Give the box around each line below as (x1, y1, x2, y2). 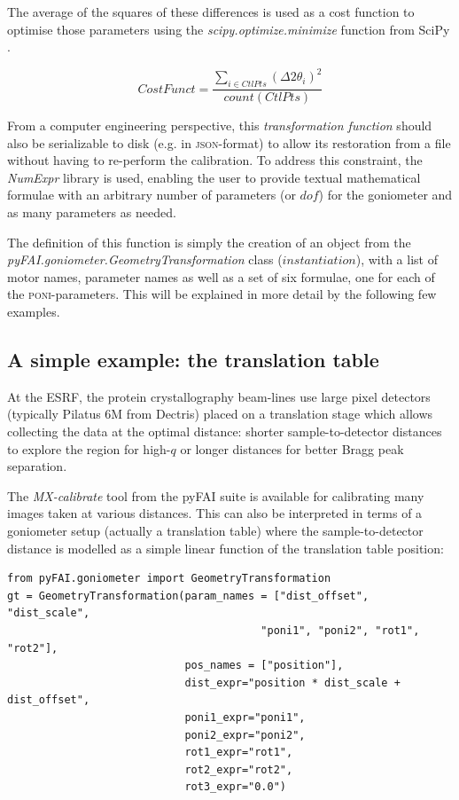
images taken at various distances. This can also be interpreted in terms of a (7, 504, 423, 522)
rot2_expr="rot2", (184, 763, 293, 776)
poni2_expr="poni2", (184, 728, 306, 741)
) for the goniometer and (318, 185, 453, 204)
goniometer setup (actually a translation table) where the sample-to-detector (7, 522, 424, 539)
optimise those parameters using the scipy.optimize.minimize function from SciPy (7, 20, 450, 38)
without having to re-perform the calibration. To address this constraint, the (7, 151, 423, 169)
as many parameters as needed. (7, 203, 176, 222)
